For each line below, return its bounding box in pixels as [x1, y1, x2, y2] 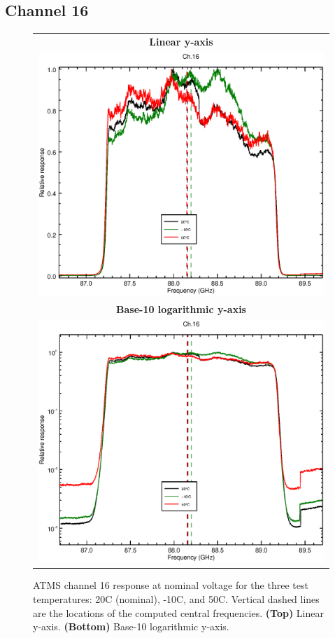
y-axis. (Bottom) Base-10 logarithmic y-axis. [33, 619, 229, 634]
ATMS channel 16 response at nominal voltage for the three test [33, 578, 308, 592]
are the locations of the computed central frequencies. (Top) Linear [33, 605, 324, 620]
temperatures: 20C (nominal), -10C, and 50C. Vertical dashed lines [33, 592, 320, 606]
